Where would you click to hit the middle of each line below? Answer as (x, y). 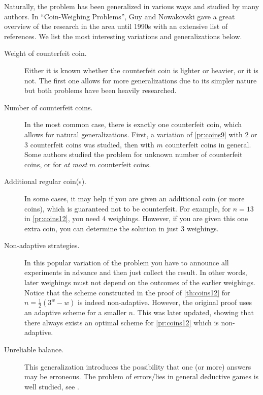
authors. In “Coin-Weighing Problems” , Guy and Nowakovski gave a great (120, 16)
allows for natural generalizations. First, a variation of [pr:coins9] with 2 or (141, 134)
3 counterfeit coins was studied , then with (89, 144)
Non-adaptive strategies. (42, 245)
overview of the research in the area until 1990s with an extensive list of (116, 26)
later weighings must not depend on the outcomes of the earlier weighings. (140, 282)
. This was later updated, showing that (193, 312)
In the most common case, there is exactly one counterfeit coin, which (133, 124)
